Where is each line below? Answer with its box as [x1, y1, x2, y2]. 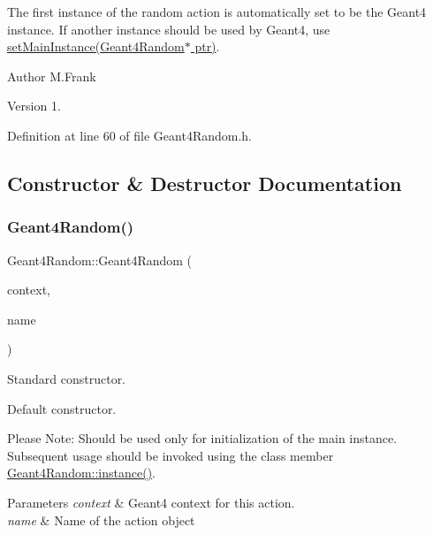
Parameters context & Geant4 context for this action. [7, 493, 295, 511]
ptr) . [194, 37, 220, 56]
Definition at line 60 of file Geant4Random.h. [7, 126, 253, 144]
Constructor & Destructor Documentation [7, 169, 402, 196]
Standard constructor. [7, 369, 126, 387]
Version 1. [7, 96, 61, 115]
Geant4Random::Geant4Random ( [7, 250, 193, 269]
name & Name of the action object [7, 510, 195, 529]
